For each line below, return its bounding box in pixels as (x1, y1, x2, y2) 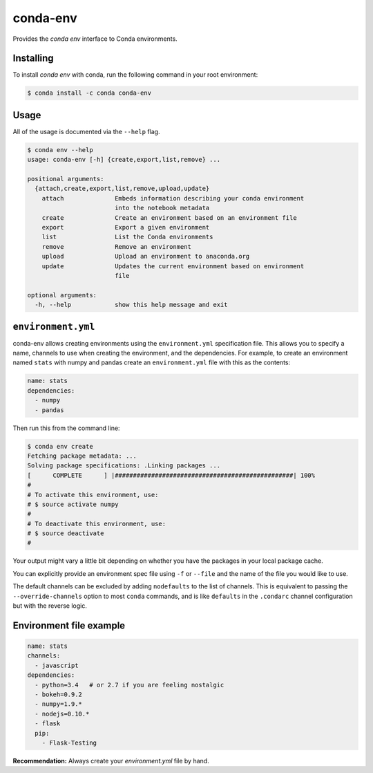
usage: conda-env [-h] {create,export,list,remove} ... (27, 156, 221, 164)
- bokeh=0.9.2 (35, 690, 83, 698)
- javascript (35, 661, 79, 669)
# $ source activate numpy (27, 500, 119, 508)
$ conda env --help (27, 146, 93, 153)
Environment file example (12, 620, 126, 631)
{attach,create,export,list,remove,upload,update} (35, 185, 210, 193)
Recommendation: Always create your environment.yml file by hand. (12, 756, 210, 765)
